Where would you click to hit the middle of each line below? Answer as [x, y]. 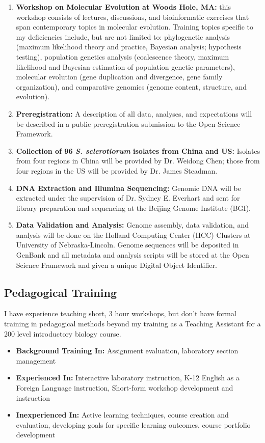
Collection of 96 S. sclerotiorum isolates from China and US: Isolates [138, 150]
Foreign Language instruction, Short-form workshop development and [125, 388]
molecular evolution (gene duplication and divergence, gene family [119, 77]
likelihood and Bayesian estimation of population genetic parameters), [125, 66]
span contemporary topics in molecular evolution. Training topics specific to [135, 27]
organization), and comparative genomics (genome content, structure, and [131, 86]
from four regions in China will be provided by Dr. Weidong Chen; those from [138, 161]
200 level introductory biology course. [63, 333]
